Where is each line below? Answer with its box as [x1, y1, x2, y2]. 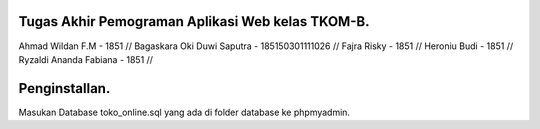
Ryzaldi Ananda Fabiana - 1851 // [18, 53, 154, 65]
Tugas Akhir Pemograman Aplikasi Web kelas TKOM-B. [18, 13, 370, 30]
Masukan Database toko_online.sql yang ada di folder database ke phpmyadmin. [18, 106, 350, 118]
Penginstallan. [18, 80, 111, 97]
